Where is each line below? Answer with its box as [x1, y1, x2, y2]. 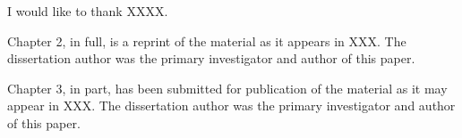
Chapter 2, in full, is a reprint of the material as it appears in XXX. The [7, 31, 406, 50]
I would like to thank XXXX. [7, 2, 168, 20]
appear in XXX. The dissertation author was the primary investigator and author [7, 96, 456, 115]
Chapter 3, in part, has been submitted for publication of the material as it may [7, 78, 448, 97]
